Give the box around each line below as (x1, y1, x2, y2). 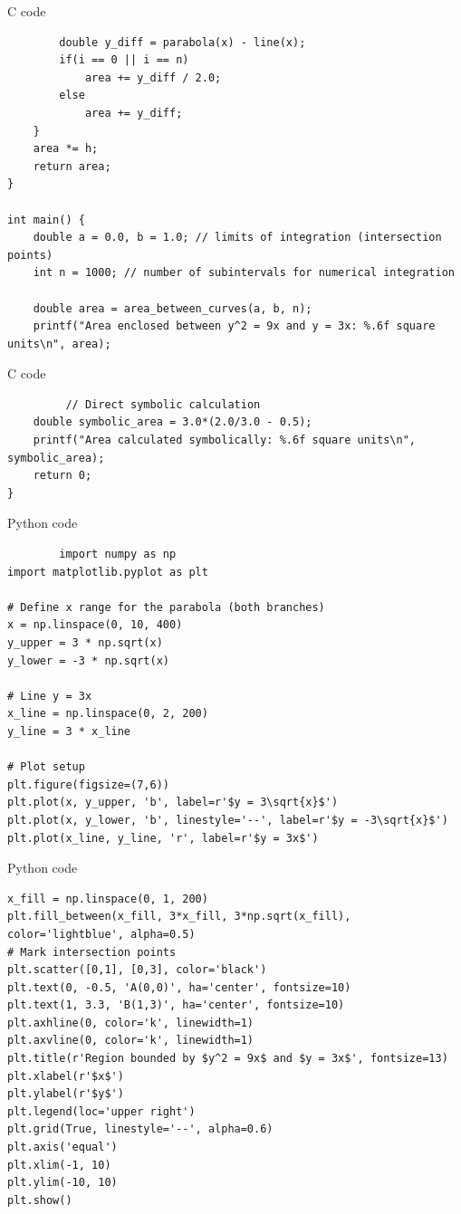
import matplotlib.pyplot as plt (7, 565, 208, 578)
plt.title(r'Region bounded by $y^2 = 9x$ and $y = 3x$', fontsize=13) (7, 1052, 448, 1066)
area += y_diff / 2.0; (84, 71, 222, 84)
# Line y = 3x (7, 689, 92, 703)
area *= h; (33, 142, 99, 156)
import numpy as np (59, 548, 177, 561)
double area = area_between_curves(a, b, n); (33, 301, 312, 315)
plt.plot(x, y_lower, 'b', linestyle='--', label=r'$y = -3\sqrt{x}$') (7, 813, 448, 827)
